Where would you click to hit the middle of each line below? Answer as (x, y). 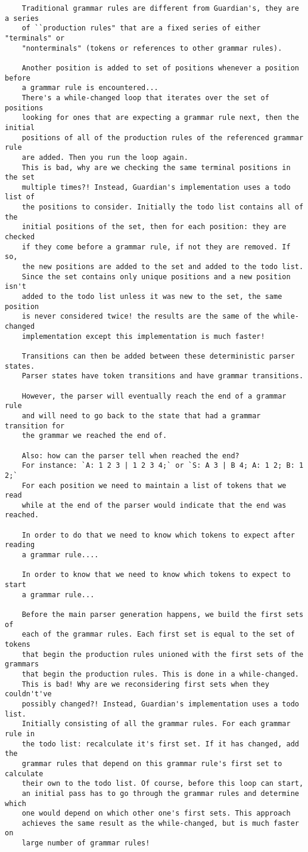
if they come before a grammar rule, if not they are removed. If (156, 247)
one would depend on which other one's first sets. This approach (156, 814)
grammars (22, 664)
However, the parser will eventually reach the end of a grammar (154, 396)
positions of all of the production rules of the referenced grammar (163, 138)
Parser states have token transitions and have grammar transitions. (163, 376)
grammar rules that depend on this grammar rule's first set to (152, 763)
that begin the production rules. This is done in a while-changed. (160, 674)
